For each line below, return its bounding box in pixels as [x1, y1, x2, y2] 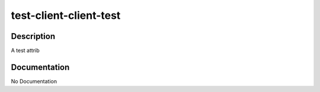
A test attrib [11, 47, 40, 54]
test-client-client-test [11, 9, 121, 22]
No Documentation [11, 77, 57, 85]
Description [11, 31, 56, 41]
